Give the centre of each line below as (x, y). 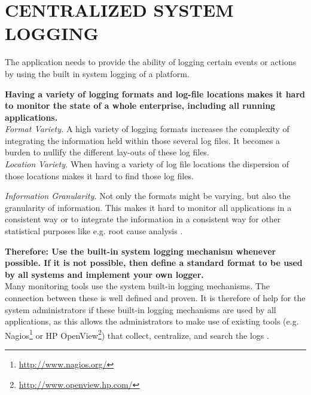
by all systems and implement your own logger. (104, 274)
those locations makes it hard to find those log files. (99, 175)
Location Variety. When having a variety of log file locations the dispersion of (147, 164)
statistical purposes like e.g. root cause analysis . (94, 231)
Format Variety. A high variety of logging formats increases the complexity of (147, 129)
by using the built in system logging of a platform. (97, 73)
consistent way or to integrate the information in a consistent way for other (143, 219)
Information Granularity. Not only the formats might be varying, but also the (148, 196)
